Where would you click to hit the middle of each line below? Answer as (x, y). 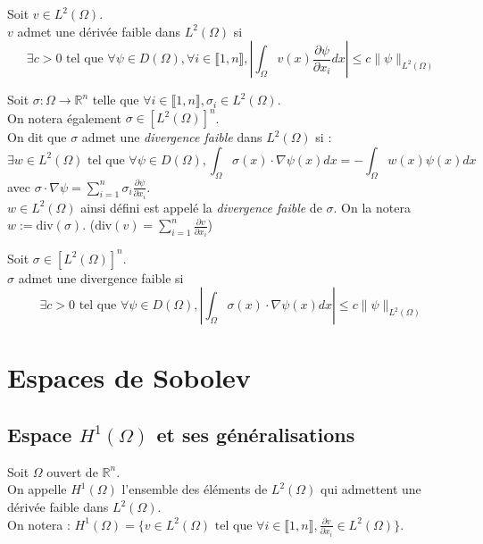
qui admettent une (371, 489)
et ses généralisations (256, 435)
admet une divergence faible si (101, 277)
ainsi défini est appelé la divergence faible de (201, 207)
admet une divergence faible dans (172, 137)
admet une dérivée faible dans (99, 31)
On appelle (37, 489)
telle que (116, 100)
